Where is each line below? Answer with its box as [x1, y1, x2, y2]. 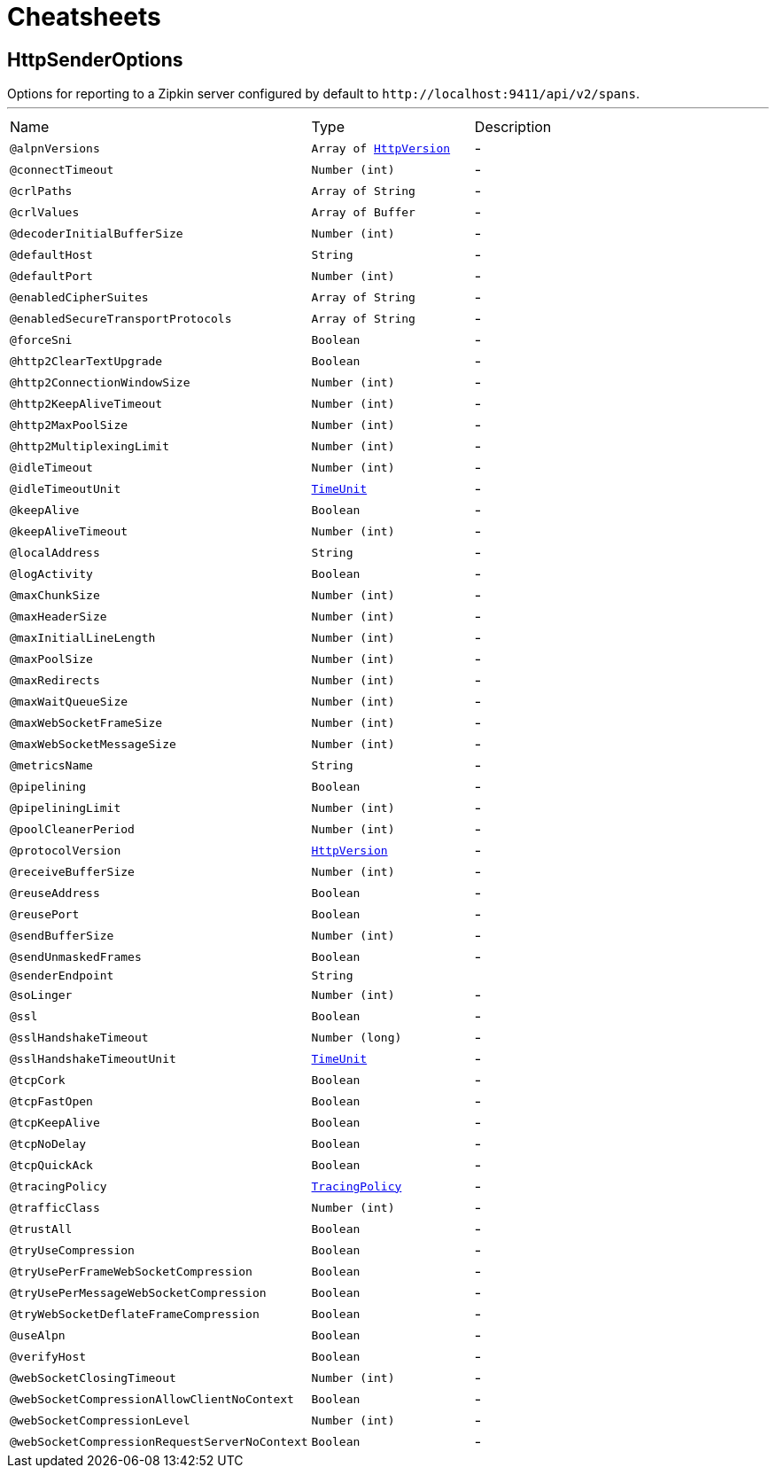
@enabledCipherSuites [10, 290, 149, 304]
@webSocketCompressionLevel [10, 1413, 190, 1427]
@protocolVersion [10, 843, 121, 857]
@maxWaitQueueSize [10, 694, 128, 708]
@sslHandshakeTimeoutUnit [10, 1051, 176, 1065]
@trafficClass [10, 1200, 100, 1214]
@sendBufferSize [10, 928, 114, 942]
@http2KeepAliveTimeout [10, 396, 163, 410]
